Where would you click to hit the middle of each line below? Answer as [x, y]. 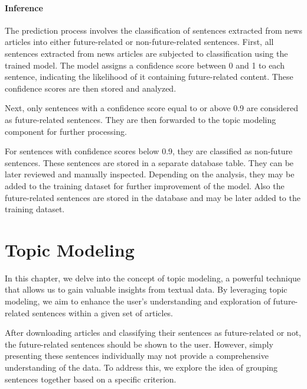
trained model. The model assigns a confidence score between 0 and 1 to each [145, 65]
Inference [24, 7]
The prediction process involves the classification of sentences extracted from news [153, 30]
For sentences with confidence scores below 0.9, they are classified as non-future [149, 151]
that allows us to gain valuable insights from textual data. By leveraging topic [146, 289]
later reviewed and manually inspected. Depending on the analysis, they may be [150, 174]
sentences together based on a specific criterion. [91, 379]
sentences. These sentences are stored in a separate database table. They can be [149, 162]
